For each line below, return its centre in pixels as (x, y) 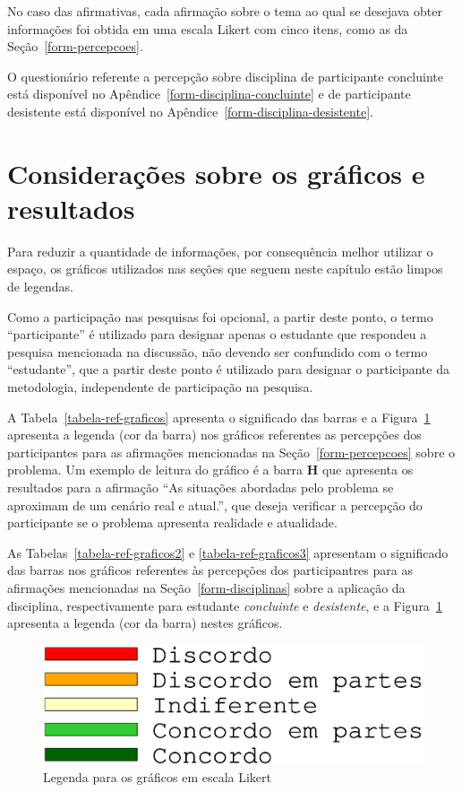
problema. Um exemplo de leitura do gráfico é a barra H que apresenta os (210, 470)
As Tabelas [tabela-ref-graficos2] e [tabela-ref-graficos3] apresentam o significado (228, 552)
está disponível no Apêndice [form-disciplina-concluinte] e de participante (209, 94)
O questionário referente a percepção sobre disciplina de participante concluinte (225, 76)
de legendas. (40, 287)
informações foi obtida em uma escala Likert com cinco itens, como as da (208, 28)
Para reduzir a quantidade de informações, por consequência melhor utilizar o (220, 251)
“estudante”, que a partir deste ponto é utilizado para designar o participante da (228, 369)
